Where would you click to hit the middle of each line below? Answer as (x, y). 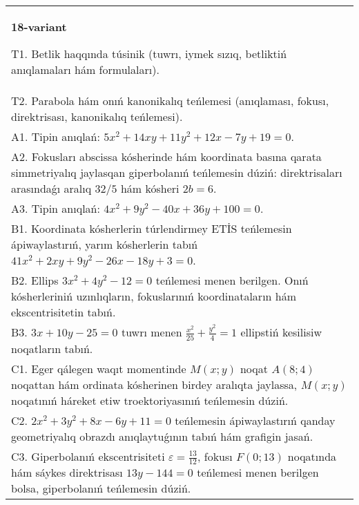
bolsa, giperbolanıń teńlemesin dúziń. (101, 488)
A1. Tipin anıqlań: (56, 136)
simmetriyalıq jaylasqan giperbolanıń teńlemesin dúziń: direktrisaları (177, 172)
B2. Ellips (35, 280)
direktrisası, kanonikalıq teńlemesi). (97, 116)
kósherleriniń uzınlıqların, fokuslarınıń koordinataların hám (154, 296)
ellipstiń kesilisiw (281, 332)
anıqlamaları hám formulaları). (85, 69)
